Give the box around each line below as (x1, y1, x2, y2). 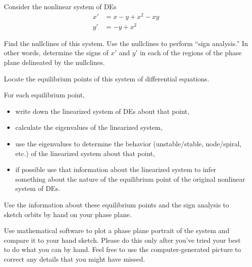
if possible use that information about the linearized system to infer (15, 164, 217, 174)
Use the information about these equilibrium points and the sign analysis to (4, 199, 229, 209)
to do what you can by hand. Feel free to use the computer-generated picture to (4, 244, 241, 254)
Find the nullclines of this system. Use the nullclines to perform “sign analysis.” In (4, 38, 248, 48)
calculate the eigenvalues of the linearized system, (15, 122, 163, 132)
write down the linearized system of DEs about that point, (15, 106, 189, 116)
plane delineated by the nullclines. (4, 57, 105, 67)
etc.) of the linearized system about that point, (15, 148, 155, 158)
